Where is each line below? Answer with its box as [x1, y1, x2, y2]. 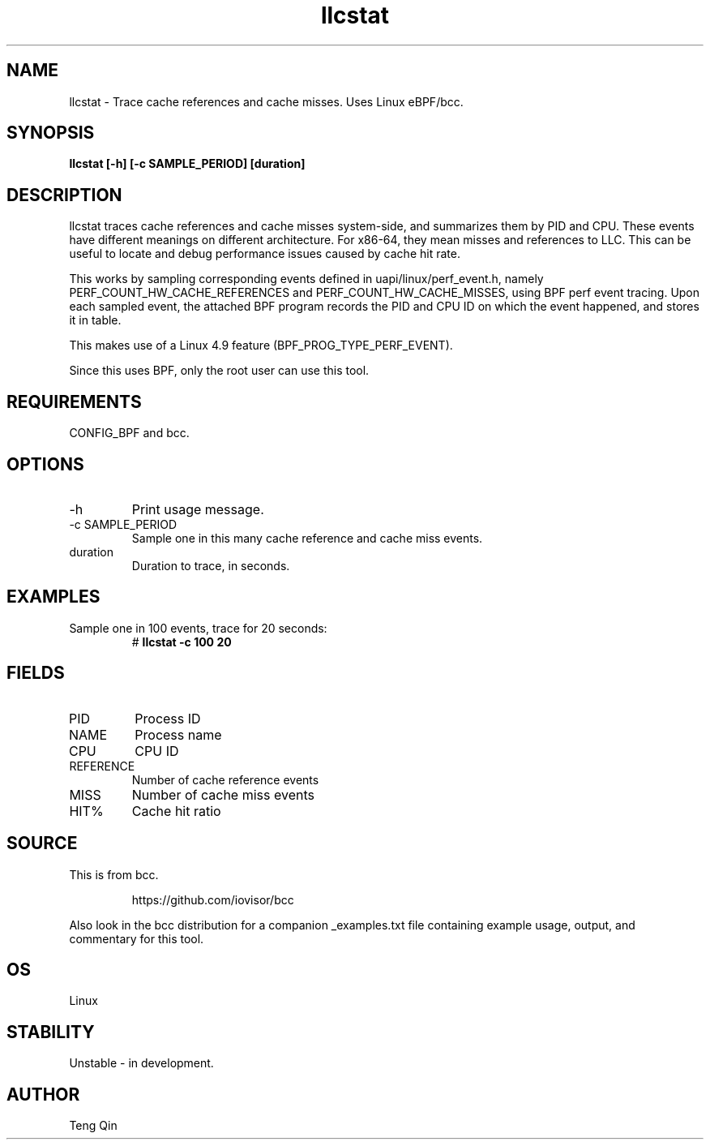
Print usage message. [131, 500, 264, 517]
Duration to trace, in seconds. [131, 558, 290, 573]
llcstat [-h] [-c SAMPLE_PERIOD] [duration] [69, 157, 306, 171]
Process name [135, 726, 222, 743]
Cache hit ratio [131, 802, 221, 819]
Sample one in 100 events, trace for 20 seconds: [69, 620, 327, 635]
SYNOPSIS [6, 122, 95, 144]
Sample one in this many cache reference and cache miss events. [131, 530, 483, 545]
